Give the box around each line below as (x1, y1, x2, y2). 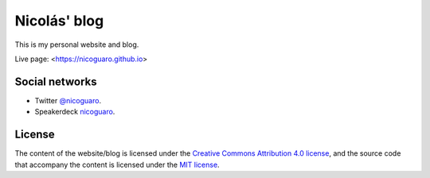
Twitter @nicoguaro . (34, 95, 102, 105)
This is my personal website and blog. (14, 40, 139, 49)
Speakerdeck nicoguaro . (34, 107, 115, 117)
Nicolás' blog (14, 12, 104, 29)
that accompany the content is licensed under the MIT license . (14, 160, 220, 169)
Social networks (14, 75, 97, 88)
